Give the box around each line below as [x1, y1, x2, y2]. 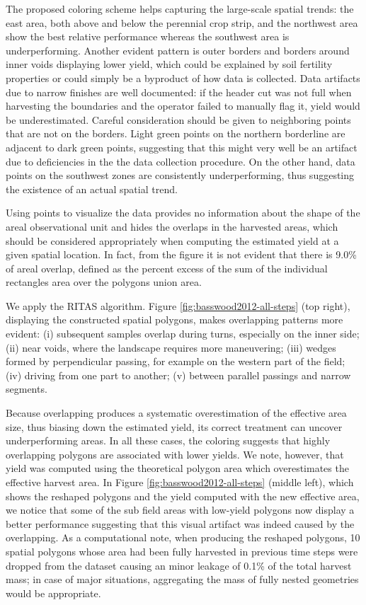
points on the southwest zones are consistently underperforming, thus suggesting [6, 168, 355, 183]
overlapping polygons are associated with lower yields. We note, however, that [6, 446, 344, 461]
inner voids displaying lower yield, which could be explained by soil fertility [6, 57, 333, 71]
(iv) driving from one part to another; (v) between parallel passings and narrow [6, 367, 351, 382]
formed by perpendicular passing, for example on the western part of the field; [6, 354, 345, 369]
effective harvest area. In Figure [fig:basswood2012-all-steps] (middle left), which [6, 475, 354, 489]
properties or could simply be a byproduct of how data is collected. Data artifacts [6, 70, 360, 85]
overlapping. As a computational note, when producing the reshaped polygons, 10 [6, 530, 360, 545]
